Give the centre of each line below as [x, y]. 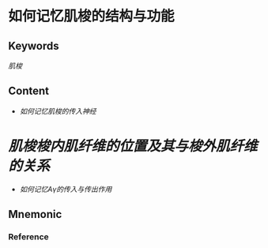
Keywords [34, 45]
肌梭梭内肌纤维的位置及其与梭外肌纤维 [133, 146]
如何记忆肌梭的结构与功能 [92, 16]
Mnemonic [35, 214]
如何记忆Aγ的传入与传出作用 [66, 189]
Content [29, 91]
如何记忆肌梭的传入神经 [58, 111]
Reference [28, 237]
